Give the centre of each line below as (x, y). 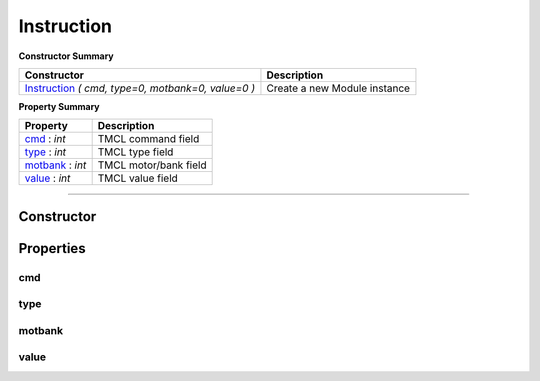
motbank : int (55, 165)
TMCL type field (135, 152)
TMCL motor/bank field (152, 165)
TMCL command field (148, 139)
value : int (47, 178)
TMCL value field (138, 178)
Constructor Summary (66, 56)
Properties (52, 248)
